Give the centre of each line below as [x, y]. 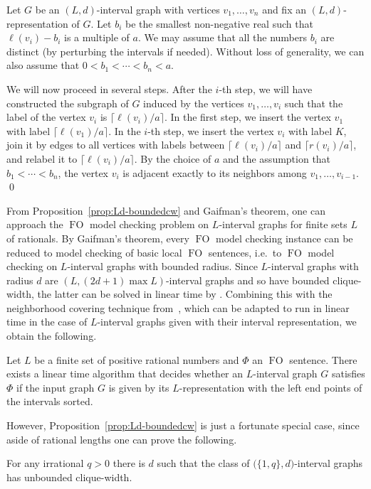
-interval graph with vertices [158, 9]
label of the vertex [46, 117]
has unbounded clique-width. [69, 477]
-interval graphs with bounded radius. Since [162, 266]
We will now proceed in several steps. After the [109, 88]
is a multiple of [97, 37]
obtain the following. [52, 336]
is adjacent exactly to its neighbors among [215, 172]
